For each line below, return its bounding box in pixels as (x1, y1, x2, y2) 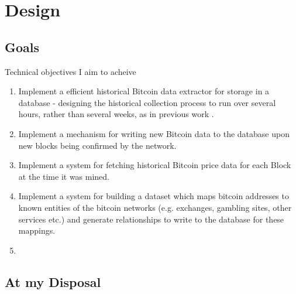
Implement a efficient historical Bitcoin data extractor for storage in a (18, 85, 270, 97)
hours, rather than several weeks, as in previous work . (18, 108, 214, 120)
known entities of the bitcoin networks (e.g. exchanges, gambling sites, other (18, 201, 292, 213)
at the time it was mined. (18, 170, 110, 182)
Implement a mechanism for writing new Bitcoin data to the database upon (18, 127, 290, 139)
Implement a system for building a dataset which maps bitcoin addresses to (18, 190, 289, 202)
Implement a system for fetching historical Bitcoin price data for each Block (18, 159, 291, 171)
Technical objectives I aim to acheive (5, 65, 136, 77)
